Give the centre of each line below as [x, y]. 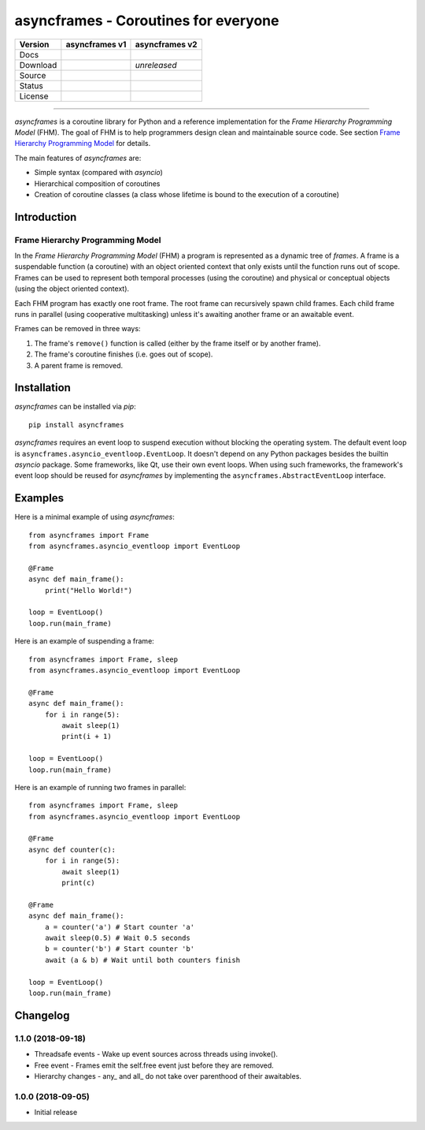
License [34, 96]
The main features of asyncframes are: [78, 158]
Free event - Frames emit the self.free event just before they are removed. [154, 1065]
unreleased [156, 65]
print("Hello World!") [89, 590]
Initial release [56, 1113]
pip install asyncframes [76, 425]
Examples [39, 498]
